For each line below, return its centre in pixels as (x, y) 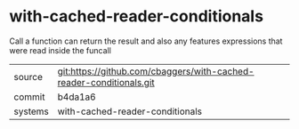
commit (29, 97)
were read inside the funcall (60, 50)
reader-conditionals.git (106, 82)
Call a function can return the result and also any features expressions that (146, 41)
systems (31, 111)
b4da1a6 (77, 97)
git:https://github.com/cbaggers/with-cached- (156, 71)
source (28, 77)
